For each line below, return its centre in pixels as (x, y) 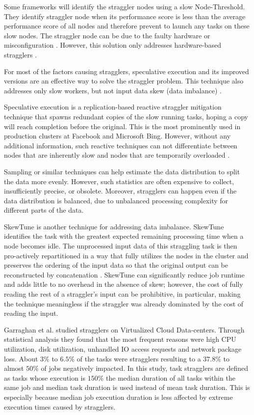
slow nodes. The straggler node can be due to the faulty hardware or (107, 35)
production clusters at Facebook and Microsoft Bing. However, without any (117, 136)
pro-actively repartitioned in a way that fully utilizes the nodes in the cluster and (126, 255)
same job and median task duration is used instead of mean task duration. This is (127, 387)
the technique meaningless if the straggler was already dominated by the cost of (124, 303)
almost (14, 368)
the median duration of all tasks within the (171, 377)
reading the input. (31, 313)
